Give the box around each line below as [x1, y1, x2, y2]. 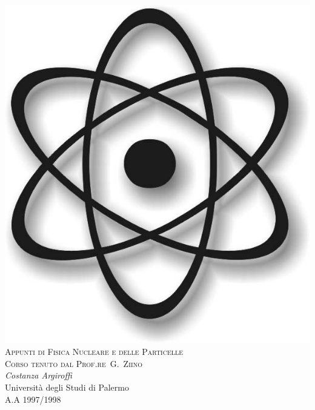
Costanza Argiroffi [5, 369, 72, 382]
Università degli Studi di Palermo [5, 380, 129, 393]
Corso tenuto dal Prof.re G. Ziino [5, 357, 142, 369]
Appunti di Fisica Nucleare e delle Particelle [5, 345, 184, 358]
